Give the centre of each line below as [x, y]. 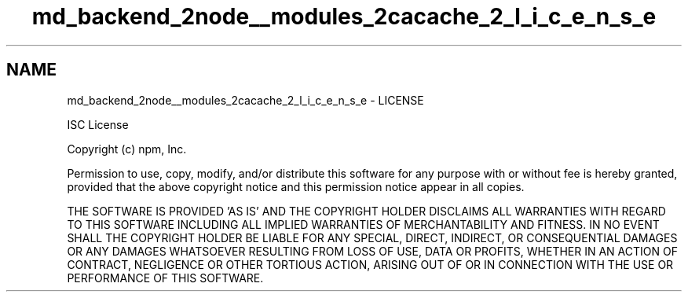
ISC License [98, 124]
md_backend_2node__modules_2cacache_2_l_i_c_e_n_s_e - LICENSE [245, 100]
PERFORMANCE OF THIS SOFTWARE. [165, 278]
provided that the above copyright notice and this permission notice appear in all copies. [296, 186]
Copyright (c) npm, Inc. [127, 149]
